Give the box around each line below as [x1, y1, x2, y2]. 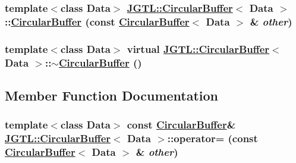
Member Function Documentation [5, 86, 219, 104]
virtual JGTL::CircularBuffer [127, 41, 270, 56]
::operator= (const [167, 131, 258, 146]
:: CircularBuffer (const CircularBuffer [5, 14, 190, 29]
